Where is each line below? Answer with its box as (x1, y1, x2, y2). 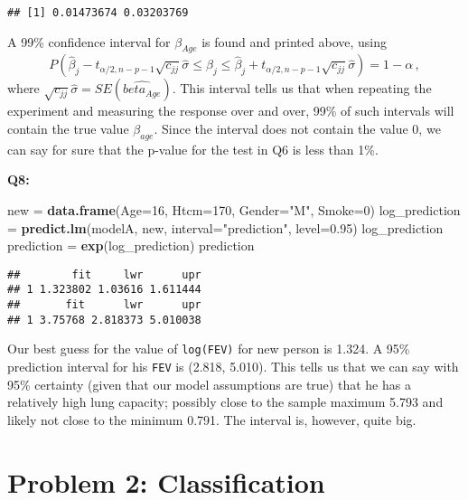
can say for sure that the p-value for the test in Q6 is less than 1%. (7, 139, 379, 158)
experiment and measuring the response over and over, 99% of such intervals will (7, 101, 454, 120)
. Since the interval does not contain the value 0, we (154, 119, 441, 138)
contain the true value (7, 119, 129, 138)
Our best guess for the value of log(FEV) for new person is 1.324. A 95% (7, 339, 410, 358)
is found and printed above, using (201, 32, 387, 51)
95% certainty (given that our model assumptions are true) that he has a (7, 374, 411, 393)
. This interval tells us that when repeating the (172, 79, 432, 98)
